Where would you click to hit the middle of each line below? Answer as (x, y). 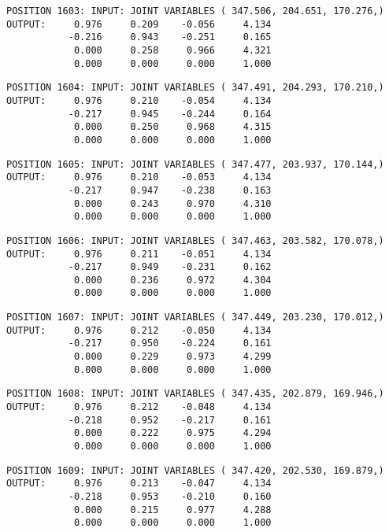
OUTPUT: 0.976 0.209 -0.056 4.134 (139, 24)
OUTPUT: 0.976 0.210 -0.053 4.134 (139, 177)
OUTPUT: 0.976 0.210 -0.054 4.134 (139, 100)
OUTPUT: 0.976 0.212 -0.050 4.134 (139, 330)
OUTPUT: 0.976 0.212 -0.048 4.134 (139, 407)
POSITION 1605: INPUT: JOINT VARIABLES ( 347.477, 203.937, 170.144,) (195, 164)
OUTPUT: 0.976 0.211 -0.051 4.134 (139, 254)
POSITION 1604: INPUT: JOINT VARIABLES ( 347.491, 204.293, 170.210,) (195, 88)
